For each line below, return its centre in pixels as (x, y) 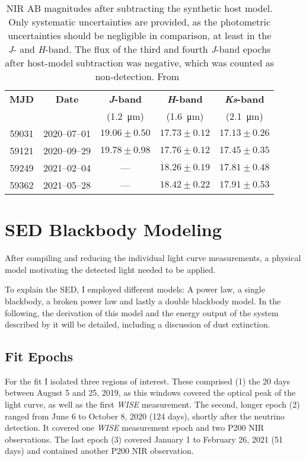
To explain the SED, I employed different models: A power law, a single (135, 289)
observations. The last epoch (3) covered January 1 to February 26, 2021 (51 (144, 439)
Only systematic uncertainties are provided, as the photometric (140, 22)
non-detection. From (137, 76)
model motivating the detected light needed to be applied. (110, 269)
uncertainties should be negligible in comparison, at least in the (140, 35)
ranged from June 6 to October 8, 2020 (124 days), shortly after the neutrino (145, 416)
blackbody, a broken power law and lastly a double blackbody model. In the (143, 301)
